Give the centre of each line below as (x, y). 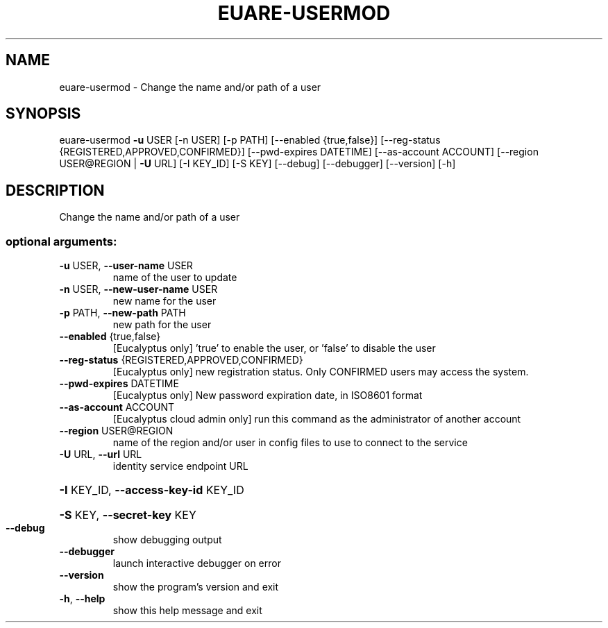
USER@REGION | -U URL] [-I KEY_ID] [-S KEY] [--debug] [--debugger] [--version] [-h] (257, 164)
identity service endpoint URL (180, 466)
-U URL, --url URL (101, 455)
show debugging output (167, 540)
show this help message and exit (187, 611)
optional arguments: (61, 241)
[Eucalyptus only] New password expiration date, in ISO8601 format (268, 396)
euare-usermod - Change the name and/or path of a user (190, 87)
